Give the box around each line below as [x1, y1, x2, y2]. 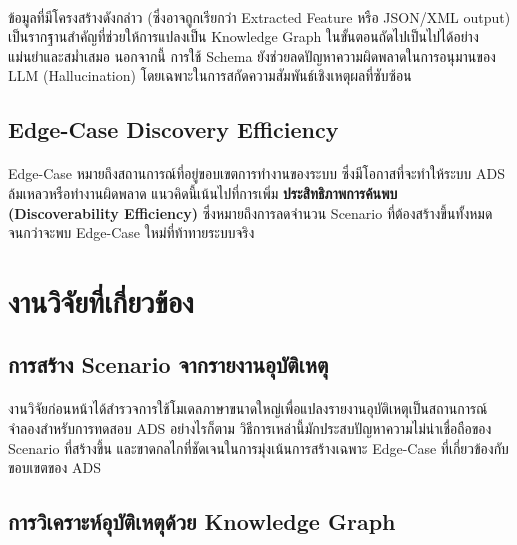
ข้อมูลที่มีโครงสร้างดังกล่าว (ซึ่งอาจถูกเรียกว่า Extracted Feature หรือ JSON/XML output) [8, 6, 511, 27]
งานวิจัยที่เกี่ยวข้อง [8, 280, 194, 321]
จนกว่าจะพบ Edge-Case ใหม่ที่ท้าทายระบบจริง [8, 222, 255, 243]
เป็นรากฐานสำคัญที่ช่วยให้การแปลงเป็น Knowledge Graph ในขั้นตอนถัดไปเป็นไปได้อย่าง [8, 26, 479, 47]
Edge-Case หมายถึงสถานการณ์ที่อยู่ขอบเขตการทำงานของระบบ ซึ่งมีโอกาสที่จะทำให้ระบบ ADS [8, 163, 505, 184]
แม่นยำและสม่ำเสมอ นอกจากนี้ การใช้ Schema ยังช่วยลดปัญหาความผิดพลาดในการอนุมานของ [8, 45, 496, 66]
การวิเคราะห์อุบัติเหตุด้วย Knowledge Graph [8, 506, 396, 537]
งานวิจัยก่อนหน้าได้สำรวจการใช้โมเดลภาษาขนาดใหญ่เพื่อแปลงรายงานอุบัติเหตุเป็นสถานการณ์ [8, 398, 488, 419]
